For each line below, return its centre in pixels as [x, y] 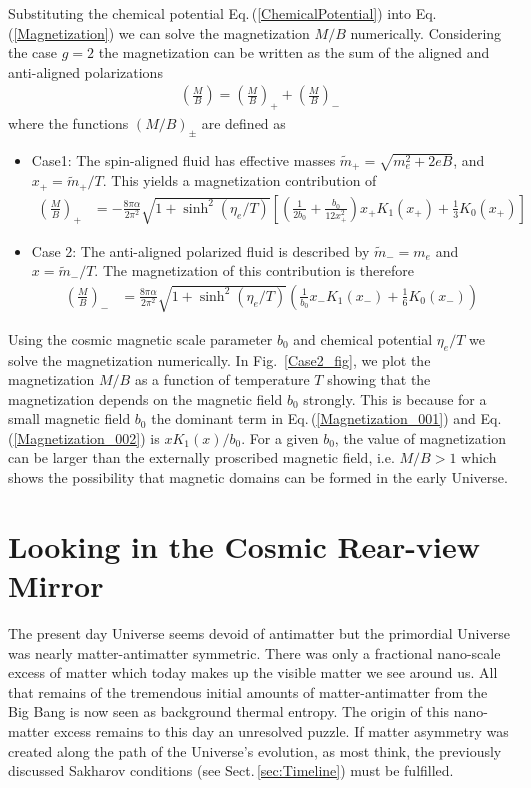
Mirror [56, 585]
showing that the [379, 379]
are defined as [243, 123]
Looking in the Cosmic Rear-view [244, 545]
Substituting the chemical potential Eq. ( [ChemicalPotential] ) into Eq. [222, 13]
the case [33, 52]
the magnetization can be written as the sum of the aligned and [294, 52]
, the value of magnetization [420, 437]
